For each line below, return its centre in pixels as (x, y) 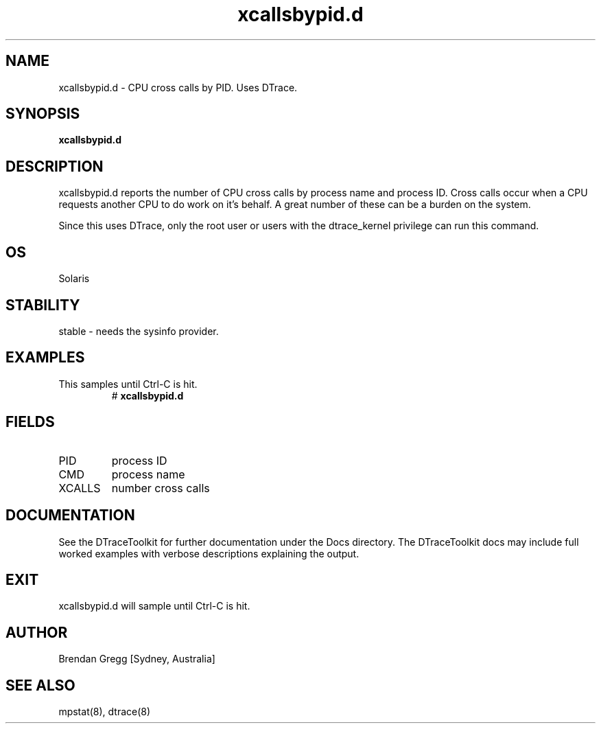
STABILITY (43, 305)
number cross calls (161, 488)
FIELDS (30, 422)
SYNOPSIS (43, 114)
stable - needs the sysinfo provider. (139, 331)
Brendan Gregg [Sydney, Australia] (137, 659)
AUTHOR (37, 632)
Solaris (74, 279)
